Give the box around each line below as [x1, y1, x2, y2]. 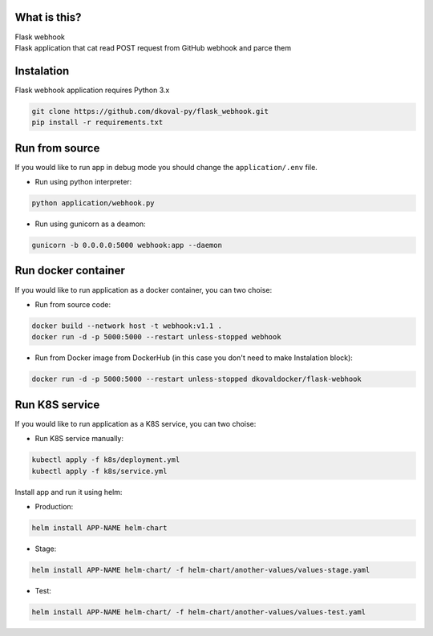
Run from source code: [34, 299, 111, 309]
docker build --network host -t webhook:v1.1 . [31, 321, 222, 330]
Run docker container [14, 264, 126, 277]
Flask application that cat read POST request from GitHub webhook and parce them [14, 43, 292, 52]
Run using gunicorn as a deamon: [34, 219, 146, 229]
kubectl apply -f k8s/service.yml [31, 466, 168, 476]
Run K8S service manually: [34, 434, 124, 444]
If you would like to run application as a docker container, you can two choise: [14, 285, 273, 294]
